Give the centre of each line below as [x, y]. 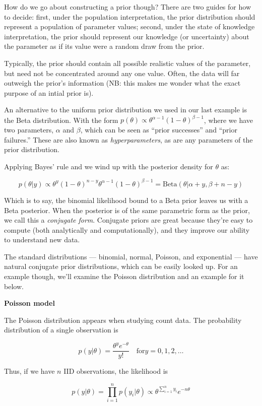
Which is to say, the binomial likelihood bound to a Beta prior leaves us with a [126, 200]
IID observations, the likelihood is [116, 371]
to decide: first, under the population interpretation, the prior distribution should [130, 16]
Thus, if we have [29, 371]
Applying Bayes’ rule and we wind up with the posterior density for [109, 166]
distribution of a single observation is [61, 330]
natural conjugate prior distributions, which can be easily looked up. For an [121, 266]
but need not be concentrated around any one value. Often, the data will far [122, 73]
